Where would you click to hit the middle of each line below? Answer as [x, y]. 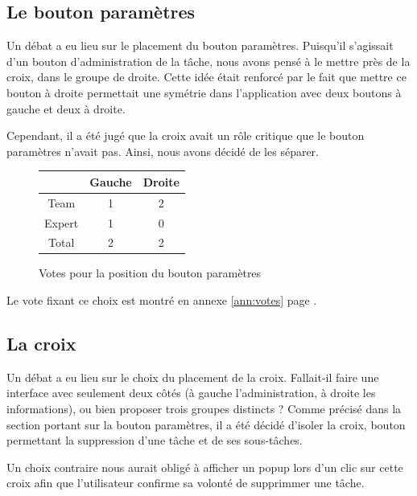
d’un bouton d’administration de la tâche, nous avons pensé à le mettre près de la [208, 61]
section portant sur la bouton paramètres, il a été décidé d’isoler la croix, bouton [206, 424]
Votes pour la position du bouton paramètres [150, 273]
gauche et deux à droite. [66, 108]
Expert [62, 222]
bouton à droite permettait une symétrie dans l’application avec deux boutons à [204, 92]
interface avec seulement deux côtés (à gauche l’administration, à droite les [191, 393]
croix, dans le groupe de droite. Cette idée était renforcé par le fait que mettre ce [206, 77]
